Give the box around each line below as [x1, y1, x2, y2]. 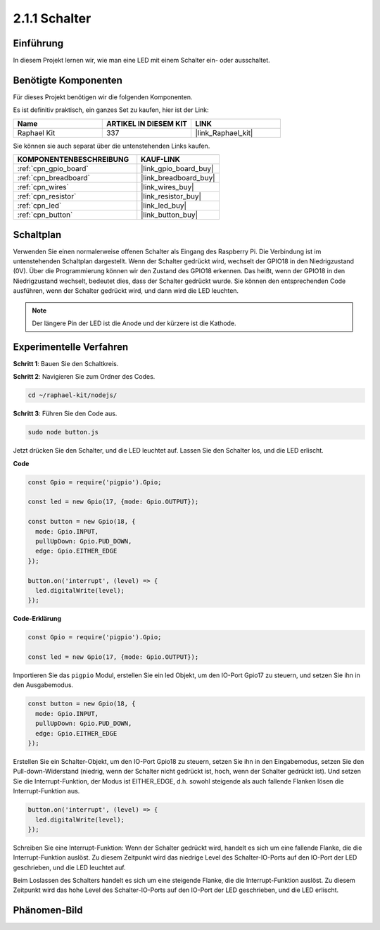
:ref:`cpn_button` [17, 210, 73, 220]
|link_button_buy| [141, 210, 198, 220]
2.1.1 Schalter [13, 11, 91, 26]
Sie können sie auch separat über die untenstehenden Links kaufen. [13, 142, 210, 150]
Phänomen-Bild [13, 905, 83, 917]
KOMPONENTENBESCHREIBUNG [17, 155, 129, 165]
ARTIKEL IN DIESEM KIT [106, 118, 188, 128]
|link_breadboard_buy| [141, 173, 215, 183]
